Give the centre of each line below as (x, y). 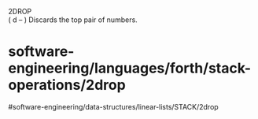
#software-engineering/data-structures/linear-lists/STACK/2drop (113, 106)
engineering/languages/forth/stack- (130, 68)
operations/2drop (67, 85)
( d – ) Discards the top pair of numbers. (73, 20)
